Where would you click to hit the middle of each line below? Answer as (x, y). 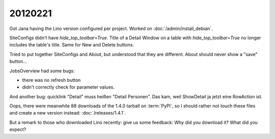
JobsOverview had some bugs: (42, 71)
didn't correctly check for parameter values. (68, 87)
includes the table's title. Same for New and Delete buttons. (72, 45)
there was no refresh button (51, 80)
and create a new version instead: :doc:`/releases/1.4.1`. (68, 113)
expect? (18, 129)
